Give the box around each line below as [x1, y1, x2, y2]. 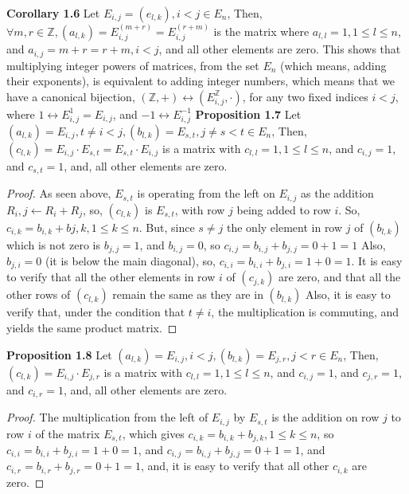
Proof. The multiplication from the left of [6, 409, 208, 425]
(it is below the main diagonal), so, [45, 252, 216, 269]
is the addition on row [271, 409, 380, 425]
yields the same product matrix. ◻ [6, 320, 177, 336]
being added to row [236, 201, 331, 218]
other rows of [6, 286, 71, 303]
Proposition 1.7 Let [195, 105, 302, 122]
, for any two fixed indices [242, 88, 368, 104]
